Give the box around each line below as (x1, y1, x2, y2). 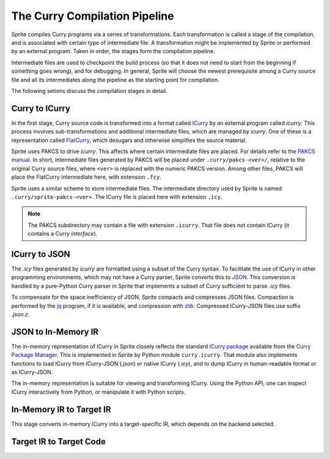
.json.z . (11, 310, 30, 318)
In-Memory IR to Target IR (11, 404, 111, 414)
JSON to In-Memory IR (11, 326, 99, 337)
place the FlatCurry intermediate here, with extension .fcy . (11, 173, 161, 181)
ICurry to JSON (11, 248, 70, 259)
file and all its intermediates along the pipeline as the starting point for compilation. (11, 76, 219, 83)
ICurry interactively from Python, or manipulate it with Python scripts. (11, 388, 186, 395)
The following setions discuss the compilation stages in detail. (11, 87, 168, 94)
